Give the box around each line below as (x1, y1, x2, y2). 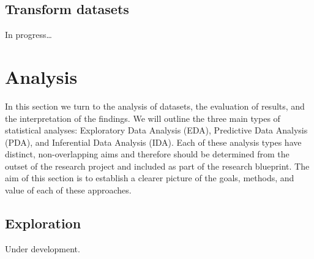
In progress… (5, 28, 52, 41)
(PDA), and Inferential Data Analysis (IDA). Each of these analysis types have (5, 135, 302, 148)
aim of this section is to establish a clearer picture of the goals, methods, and (5, 171, 294, 184)
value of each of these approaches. (5, 184, 132, 197)
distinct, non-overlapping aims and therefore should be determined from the (5, 148, 290, 160)
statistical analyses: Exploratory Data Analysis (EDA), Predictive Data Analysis (5, 124, 308, 137)
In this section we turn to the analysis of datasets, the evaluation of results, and (5, 99, 305, 112)
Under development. (5, 242, 80, 255)
